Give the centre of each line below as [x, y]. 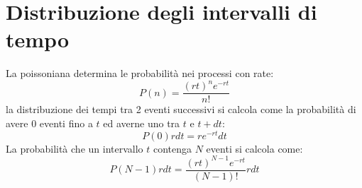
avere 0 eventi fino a [49, 123]
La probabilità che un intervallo [75, 148]
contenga [172, 148]
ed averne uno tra [142, 123]
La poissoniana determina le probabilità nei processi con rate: [140, 73]
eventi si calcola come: [254, 148]
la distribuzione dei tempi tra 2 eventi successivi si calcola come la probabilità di [181, 109]
